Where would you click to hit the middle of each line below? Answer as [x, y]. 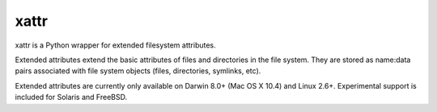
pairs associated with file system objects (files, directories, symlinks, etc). [138, 71]
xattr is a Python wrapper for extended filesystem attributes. [115, 45]
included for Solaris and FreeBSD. [71, 97]
